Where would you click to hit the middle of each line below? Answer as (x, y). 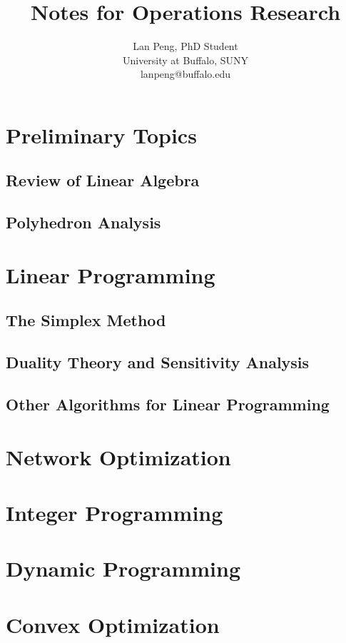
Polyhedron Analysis (83, 222)
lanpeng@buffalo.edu (185, 74)
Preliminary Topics (101, 135)
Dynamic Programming (123, 568)
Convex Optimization (113, 624)
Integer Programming (115, 512)
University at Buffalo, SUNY (185, 60)
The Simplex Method (86, 320)
